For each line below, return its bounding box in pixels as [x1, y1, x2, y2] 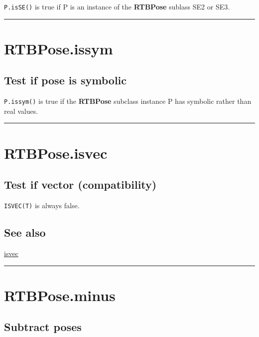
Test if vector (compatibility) [4, 177, 157, 192]
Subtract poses [4, 319, 82, 335]
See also [4, 225, 46, 240]
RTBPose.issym [4, 38, 113, 58]
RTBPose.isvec [4, 142, 108, 163]
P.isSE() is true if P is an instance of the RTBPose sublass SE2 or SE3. [4, 1, 230, 11]
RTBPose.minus [4, 285, 116, 305]
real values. [4, 105, 38, 116]
